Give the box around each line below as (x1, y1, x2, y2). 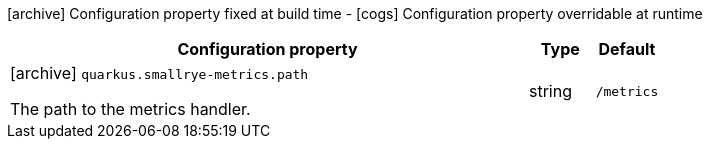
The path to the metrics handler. (10, 99, 251, 119)
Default (598, 39, 656, 59)
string (529, 81, 572, 101)
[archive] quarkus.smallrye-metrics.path (10, 63, 309, 83)
